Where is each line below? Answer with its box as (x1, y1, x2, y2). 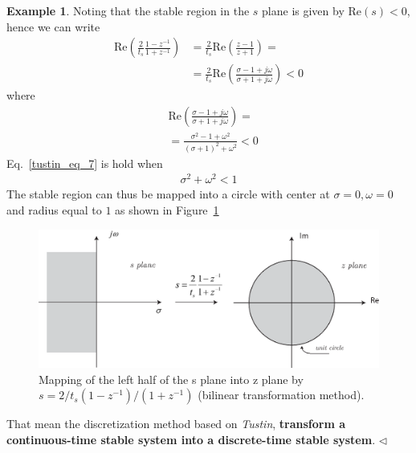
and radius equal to (6, 201, 102, 218)
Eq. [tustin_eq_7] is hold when (6, 154, 163, 171)
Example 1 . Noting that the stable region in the (6, 2, 250, 18)
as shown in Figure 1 (115, 201, 219, 218)
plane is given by (262, 2, 345, 18)
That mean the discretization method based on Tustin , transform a (6, 415, 346, 432)
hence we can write (6, 18, 100, 35)
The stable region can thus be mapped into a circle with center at (6, 186, 330, 202)
